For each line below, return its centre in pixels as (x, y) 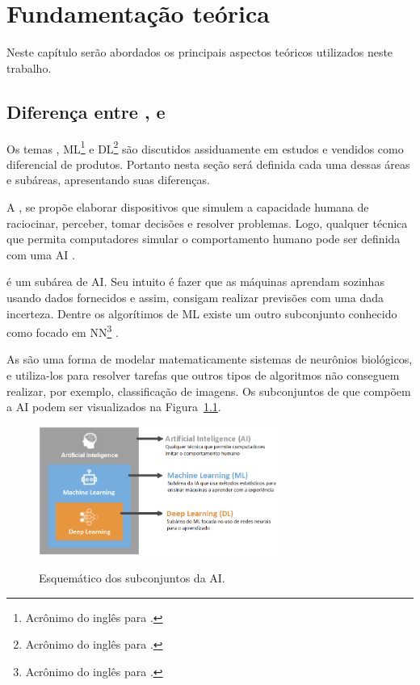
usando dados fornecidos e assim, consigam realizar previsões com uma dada (195, 297)
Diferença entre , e (86, 111)
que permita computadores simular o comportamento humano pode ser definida (204, 239)
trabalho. (29, 67)
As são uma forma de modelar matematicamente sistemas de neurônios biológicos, (210, 359)
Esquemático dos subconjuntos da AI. (132, 578)
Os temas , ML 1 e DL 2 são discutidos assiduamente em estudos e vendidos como (205, 147)
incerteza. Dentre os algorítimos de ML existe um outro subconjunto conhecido (202, 313)
